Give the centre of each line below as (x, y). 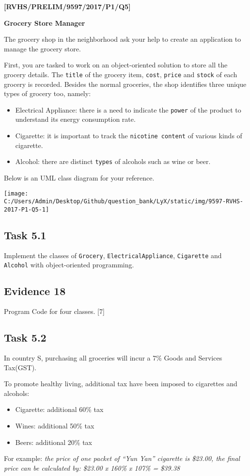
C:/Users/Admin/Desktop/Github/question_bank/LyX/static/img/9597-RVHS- (124, 202)
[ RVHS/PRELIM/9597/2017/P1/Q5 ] (67, 6)
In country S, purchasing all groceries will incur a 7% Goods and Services (113, 358)
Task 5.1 (25, 235)
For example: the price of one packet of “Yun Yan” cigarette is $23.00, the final (122, 458)
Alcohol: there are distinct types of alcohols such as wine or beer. (113, 161)
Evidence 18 (35, 291)
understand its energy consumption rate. (75, 119)
